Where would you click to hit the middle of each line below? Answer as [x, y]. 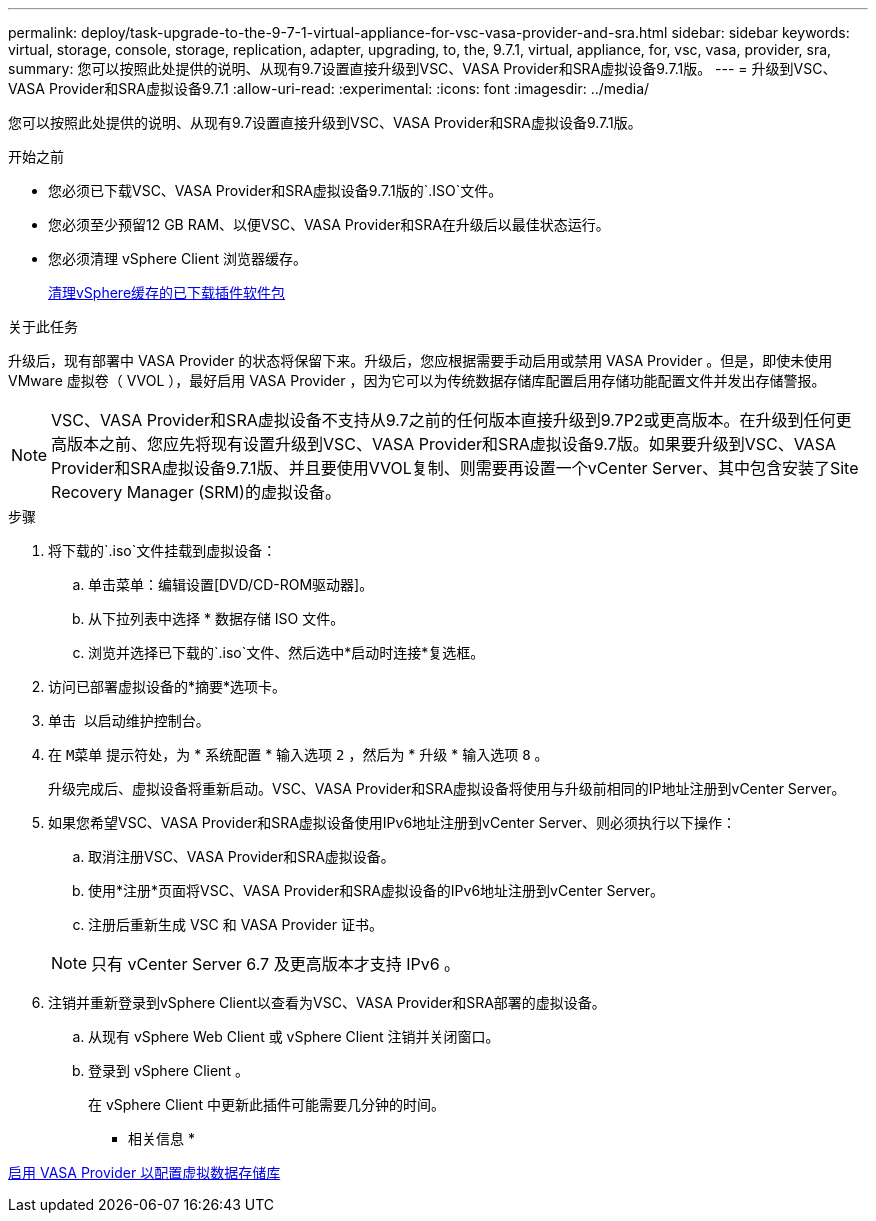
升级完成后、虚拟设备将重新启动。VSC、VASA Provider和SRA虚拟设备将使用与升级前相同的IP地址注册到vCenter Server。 [447, 788]
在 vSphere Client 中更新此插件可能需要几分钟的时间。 [266, 1104]
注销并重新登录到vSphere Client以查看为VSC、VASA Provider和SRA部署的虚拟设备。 [327, 1002]
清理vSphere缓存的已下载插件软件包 [167, 292]
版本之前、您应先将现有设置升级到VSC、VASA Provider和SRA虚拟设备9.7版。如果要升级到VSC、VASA [451, 444]
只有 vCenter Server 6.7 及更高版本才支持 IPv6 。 [276, 964]
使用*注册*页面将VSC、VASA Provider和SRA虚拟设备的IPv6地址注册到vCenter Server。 [376, 890]
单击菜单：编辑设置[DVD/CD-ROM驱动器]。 [231, 584]
